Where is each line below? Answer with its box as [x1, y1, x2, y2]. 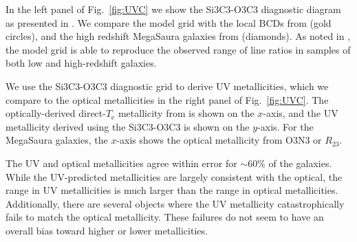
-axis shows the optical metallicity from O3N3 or [116, 133, 322, 147]
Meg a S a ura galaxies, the [6, 133, 108, 147]
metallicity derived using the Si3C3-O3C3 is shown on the [6, 119, 250, 133]
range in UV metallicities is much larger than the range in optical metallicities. [6, 183, 338, 197]
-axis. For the [257, 119, 314, 133]
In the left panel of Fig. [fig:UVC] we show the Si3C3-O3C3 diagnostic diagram [6, 2, 341, 16]
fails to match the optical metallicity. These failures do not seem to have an [6, 210, 324, 224]
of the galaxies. [268, 155, 332, 170]
